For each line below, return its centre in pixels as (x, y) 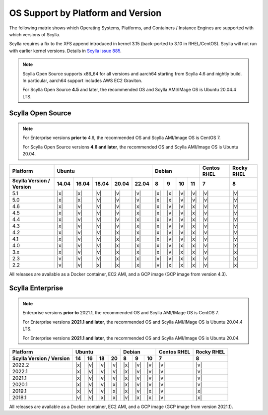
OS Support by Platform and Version (85, 13)
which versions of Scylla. (35, 34)
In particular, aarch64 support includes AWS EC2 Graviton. (82, 80)
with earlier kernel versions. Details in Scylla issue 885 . (65, 51)
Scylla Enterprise (36, 288)
